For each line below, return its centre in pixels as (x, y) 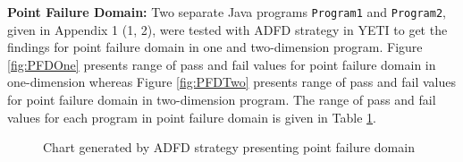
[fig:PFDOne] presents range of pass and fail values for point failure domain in (222, 64)
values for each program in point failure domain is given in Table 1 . (192, 117)
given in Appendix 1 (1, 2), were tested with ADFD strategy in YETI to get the (227, 29)
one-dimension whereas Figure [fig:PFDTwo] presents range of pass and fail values (231, 82)
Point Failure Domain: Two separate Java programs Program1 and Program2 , (227, 12)
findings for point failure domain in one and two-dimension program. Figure (215, 47)
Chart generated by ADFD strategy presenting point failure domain (229, 147)
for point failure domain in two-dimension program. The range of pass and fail (222, 100)
